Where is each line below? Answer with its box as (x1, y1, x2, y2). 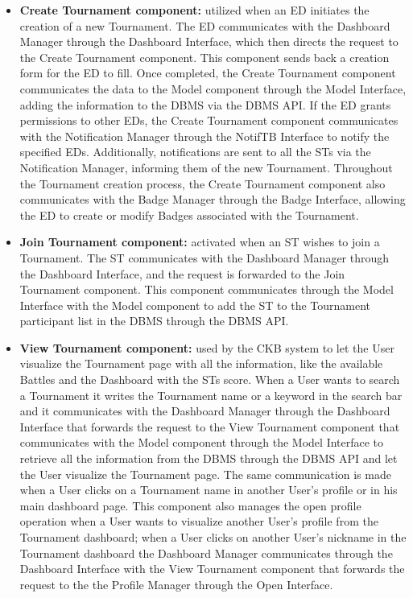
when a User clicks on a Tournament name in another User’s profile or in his (19, 481, 398, 498)
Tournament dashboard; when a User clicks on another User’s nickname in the (19, 529, 407, 545)
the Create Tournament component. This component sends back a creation (19, 48, 390, 65)
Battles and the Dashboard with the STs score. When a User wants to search (19, 371, 400, 388)
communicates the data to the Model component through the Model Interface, (19, 80, 407, 97)
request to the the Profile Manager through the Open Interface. (19, 575, 333, 592)
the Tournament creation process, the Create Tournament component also (19, 175, 386, 192)
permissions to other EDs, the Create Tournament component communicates (19, 112, 399, 129)
